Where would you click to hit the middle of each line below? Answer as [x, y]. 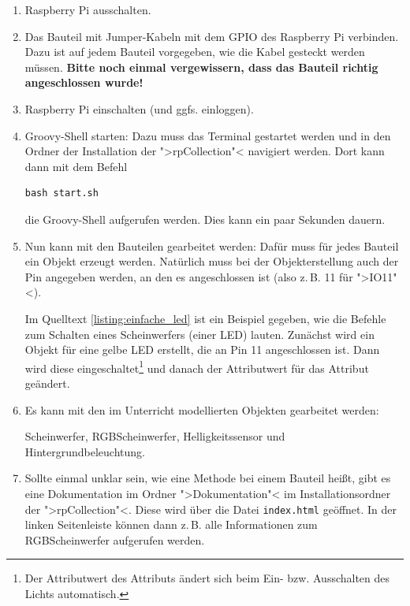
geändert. [47, 383]
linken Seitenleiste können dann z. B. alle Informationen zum [171, 524]
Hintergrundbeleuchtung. [85, 451]
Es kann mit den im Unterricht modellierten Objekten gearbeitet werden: [202, 409]
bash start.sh [61, 193]
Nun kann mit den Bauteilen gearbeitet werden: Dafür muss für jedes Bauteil [212, 245]
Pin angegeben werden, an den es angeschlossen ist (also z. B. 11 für [189, 276]
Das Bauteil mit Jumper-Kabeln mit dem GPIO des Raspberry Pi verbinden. [212, 36]
